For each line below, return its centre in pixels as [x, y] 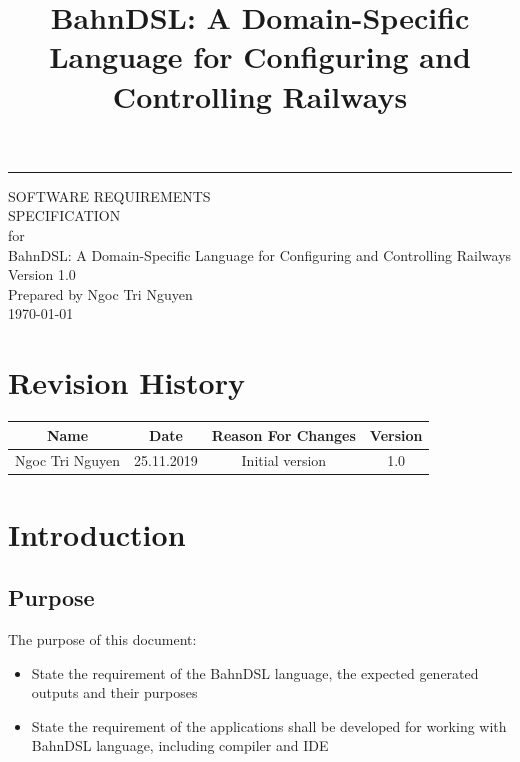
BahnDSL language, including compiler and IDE [180, 745]
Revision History [126, 382]
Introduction [97, 533]
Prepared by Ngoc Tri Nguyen [100, 293]
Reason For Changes [283, 434]
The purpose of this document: [102, 639]
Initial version [284, 460]
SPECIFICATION [64, 215]
